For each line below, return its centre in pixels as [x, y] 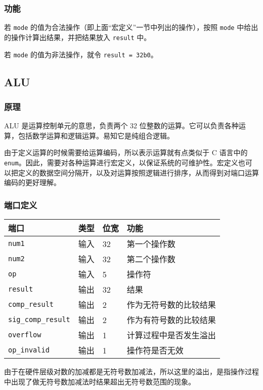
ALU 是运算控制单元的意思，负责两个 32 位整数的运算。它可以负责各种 [121, 126]
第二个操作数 [151, 259]
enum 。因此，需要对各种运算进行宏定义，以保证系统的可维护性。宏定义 [121, 162]
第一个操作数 [151, 244]
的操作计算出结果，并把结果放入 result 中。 [78, 37]
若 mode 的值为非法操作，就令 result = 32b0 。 [81, 54]
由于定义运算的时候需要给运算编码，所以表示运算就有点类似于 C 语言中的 [126, 152]
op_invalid [29, 350]
